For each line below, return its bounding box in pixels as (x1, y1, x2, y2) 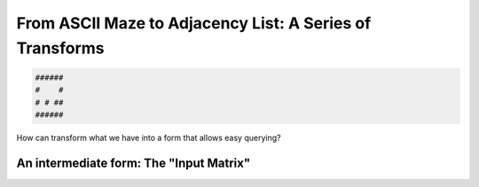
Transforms (16, 38, 106, 58)
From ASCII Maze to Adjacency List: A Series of (16, 13, 372, 33)
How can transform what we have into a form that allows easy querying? (16, 133, 281, 144)
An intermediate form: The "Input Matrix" (16, 155, 251, 170)
